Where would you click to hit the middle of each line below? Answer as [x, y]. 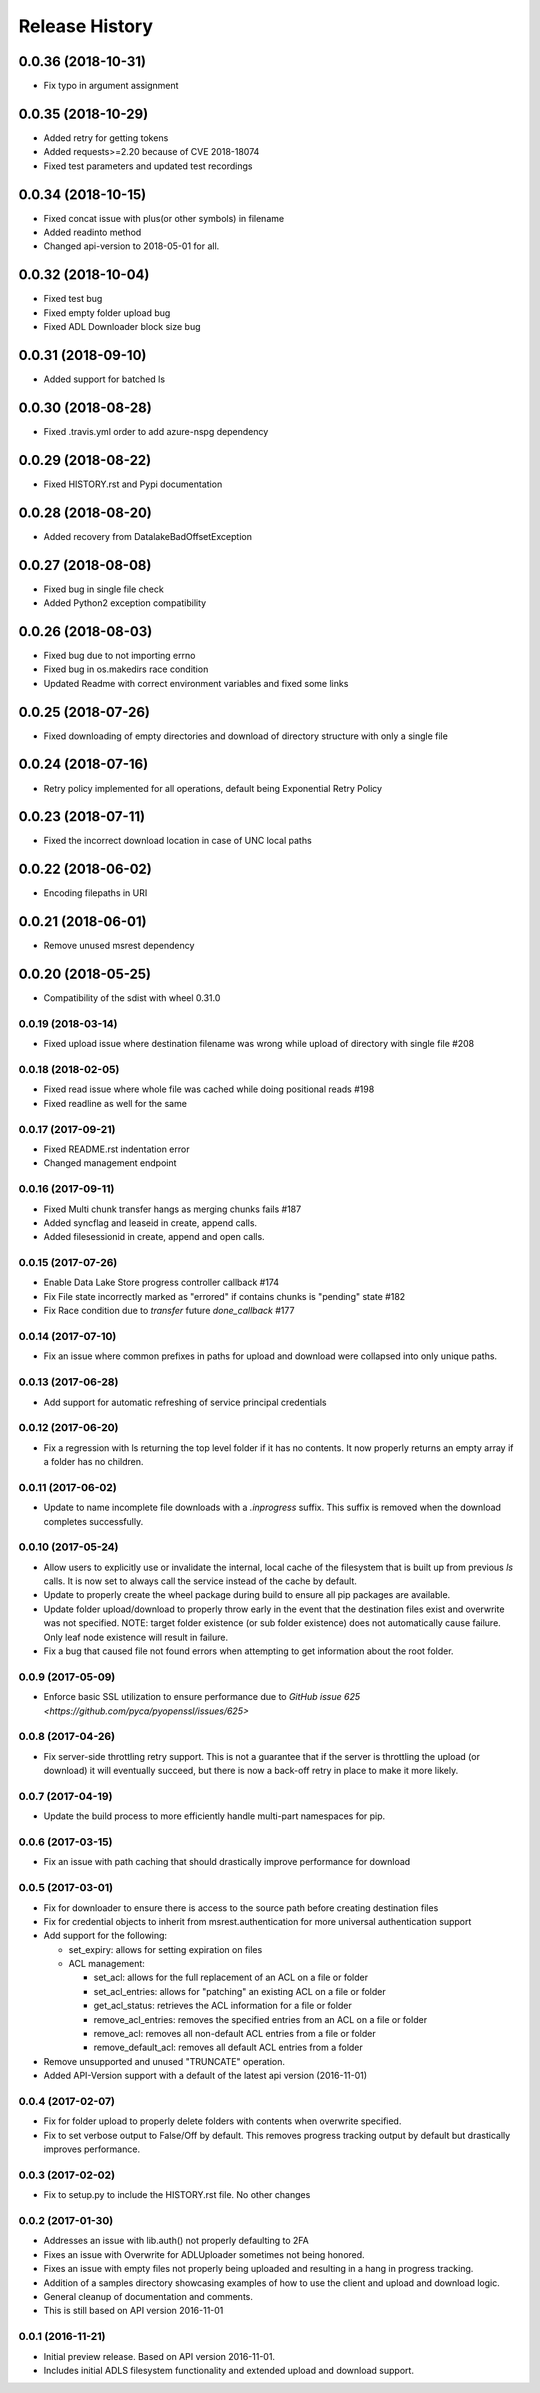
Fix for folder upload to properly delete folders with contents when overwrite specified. [222, 2121]
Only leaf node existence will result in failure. [136, 1637]
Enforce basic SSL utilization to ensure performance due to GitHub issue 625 [201, 1697]
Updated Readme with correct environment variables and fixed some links [196, 683]
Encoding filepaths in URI [95, 893]
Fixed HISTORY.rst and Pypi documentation [133, 484]
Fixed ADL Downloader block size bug [122, 327]
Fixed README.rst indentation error [116, 1149]
